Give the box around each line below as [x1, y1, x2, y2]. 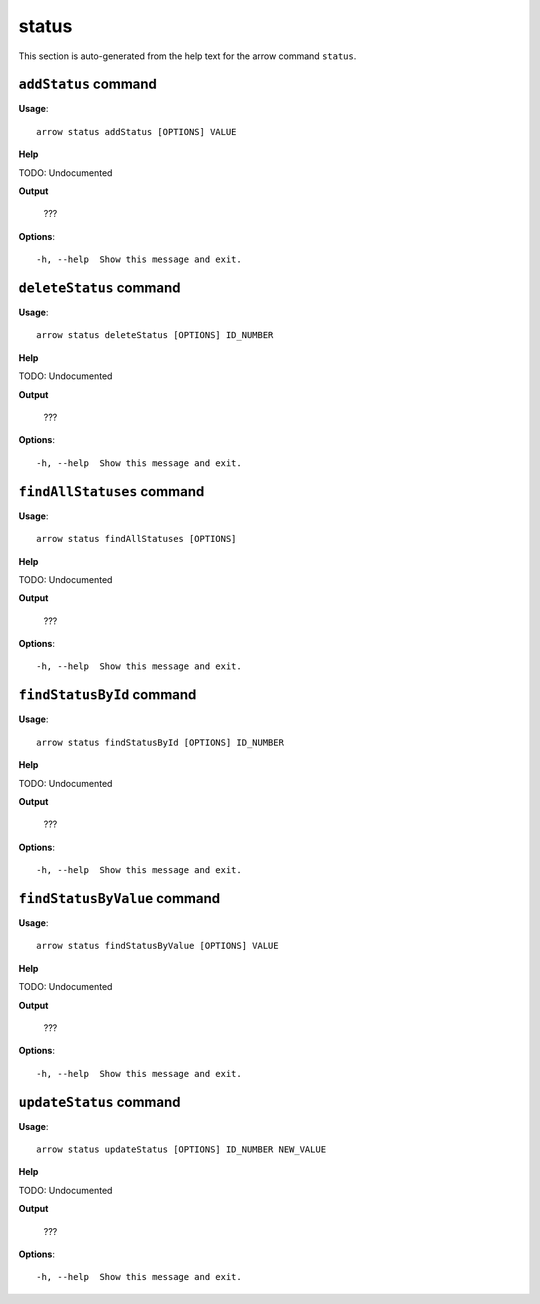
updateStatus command [18, 1093, 181, 1110]
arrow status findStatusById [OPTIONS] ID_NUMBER [36, 736, 285, 748]
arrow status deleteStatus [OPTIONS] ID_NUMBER [36, 330, 274, 341]
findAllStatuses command [18, 483, 205, 500]
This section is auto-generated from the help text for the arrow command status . [18, 50, 357, 62]
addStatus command [18, 76, 157, 93]
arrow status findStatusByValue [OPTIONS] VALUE [36, 940, 279, 952]
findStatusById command [18, 686, 197, 704]
